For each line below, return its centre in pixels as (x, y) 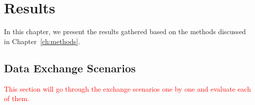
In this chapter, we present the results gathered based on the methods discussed (125, 31)
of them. (17, 98)
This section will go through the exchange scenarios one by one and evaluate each (127, 88)
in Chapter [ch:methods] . (42, 41)
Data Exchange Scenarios (70, 68)
